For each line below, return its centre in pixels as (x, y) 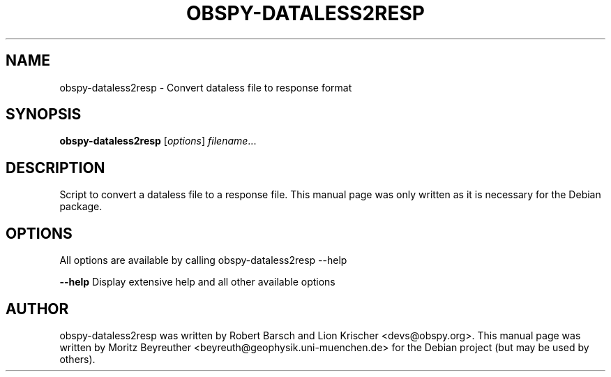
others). (77, 359)
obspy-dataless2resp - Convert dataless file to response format (206, 87)
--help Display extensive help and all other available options (197, 282)
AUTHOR (37, 309)
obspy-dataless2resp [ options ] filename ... (158, 141)
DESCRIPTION (55, 168)
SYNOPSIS (44, 114)
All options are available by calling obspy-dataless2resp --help (203, 260)
